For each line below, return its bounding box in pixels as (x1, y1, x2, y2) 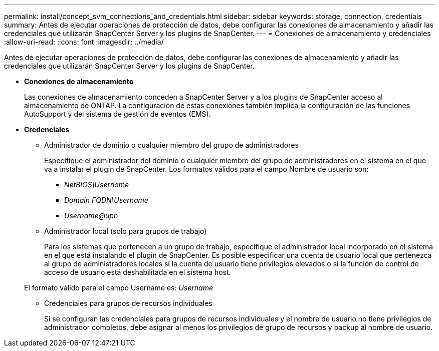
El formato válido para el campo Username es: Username (24, 283, 213, 292)
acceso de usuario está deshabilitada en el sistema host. (44, 268, 231, 276)
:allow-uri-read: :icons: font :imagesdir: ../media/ (4, 38, 164, 46)
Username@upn (64, 211, 118, 220)
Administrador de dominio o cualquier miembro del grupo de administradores (44, 141, 299, 149)
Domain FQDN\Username (64, 196, 148, 204)
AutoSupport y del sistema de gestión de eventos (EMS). (24, 110, 211, 118)
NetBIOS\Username (64, 180, 129, 189)
